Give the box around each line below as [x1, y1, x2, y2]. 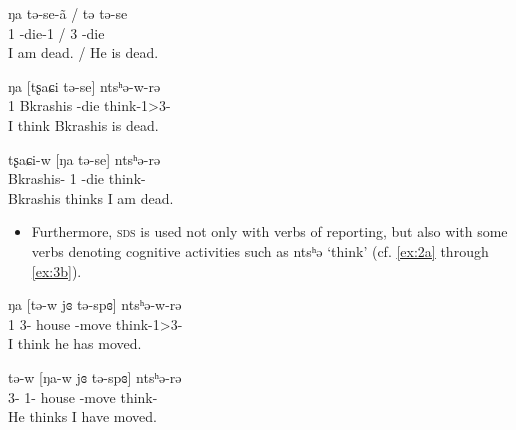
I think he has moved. [8, 333, 142, 354]
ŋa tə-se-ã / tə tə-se [8, 3, 128, 23]
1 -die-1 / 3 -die [8, 22, 105, 43]
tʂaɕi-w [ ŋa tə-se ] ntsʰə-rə [8, 148, 161, 169]
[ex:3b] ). [31, 260, 82, 281]
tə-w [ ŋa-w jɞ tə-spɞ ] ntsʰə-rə [8, 366, 182, 387]
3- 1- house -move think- [8, 386, 158, 407]
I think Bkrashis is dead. [8, 114, 159, 135]
